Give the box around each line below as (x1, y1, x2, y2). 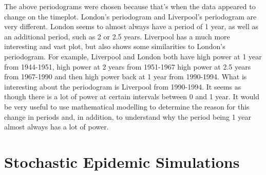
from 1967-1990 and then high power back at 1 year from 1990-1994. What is (4, 71, 247, 82)
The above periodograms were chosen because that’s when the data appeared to (4, 1, 256, 11)
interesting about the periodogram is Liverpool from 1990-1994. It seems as (4, 81, 241, 92)
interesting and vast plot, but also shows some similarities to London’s (4, 41, 225, 52)
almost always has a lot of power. (4, 121, 109, 132)
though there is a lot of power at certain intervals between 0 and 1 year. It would (4, 91, 259, 102)
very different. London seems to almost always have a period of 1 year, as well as (4, 21, 259, 32)
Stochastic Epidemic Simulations (4, 151, 240, 172)
